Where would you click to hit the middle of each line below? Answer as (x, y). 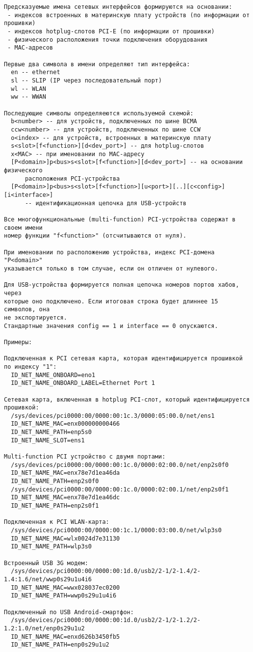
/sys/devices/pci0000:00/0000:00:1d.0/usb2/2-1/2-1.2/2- (106, 620)
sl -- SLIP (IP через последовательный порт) (87, 80)
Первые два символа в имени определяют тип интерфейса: (97, 64)
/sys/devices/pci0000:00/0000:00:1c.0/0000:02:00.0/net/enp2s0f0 (120, 465)
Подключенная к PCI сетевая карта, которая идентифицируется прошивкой (123, 359)
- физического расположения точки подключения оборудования (108, 40)
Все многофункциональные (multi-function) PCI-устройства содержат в (120, 220)
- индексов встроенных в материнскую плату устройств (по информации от (129, 15)
